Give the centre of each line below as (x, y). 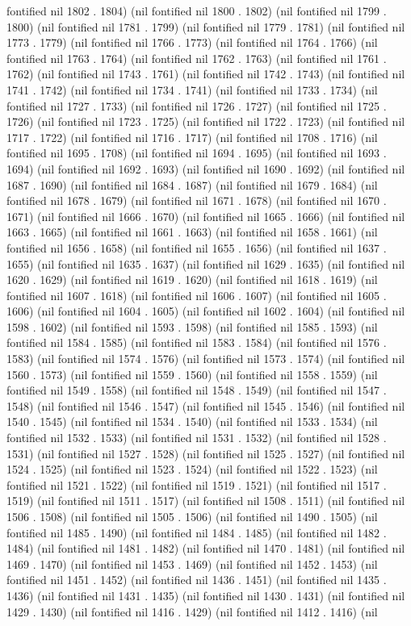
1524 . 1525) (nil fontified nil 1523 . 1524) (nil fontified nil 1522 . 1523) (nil (192, 469)
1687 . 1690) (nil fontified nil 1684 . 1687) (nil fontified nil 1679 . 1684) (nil (192, 184)
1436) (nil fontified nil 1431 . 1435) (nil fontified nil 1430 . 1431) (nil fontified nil (206, 595)
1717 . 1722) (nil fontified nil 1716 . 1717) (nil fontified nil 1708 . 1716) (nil (192, 137)
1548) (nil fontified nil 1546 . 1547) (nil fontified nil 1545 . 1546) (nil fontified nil (206, 405)
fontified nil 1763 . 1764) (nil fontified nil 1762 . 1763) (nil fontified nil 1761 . (197, 58)
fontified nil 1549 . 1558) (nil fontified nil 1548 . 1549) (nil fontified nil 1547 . (197, 390)
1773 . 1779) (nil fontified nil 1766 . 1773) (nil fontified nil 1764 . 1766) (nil (192, 42)
